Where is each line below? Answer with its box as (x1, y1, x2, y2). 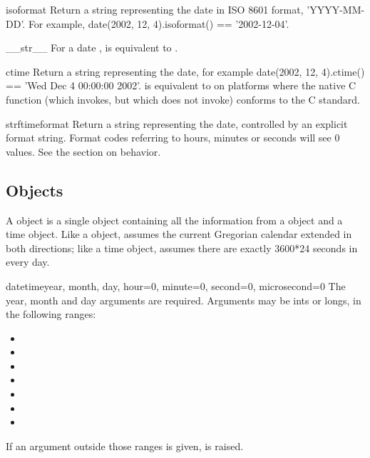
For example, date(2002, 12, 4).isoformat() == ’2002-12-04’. (28, 16, 289, 31)
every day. (6, 254, 50, 269)
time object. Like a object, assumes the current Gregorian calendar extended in (6, 226, 352, 242)
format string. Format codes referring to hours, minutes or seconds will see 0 (6, 130, 340, 145)
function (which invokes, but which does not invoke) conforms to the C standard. (6, 91, 361, 106)
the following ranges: (6, 307, 96, 322)
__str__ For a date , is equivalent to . (6, 40, 178, 55)
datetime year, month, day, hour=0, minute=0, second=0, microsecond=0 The (6, 278, 346, 293)
